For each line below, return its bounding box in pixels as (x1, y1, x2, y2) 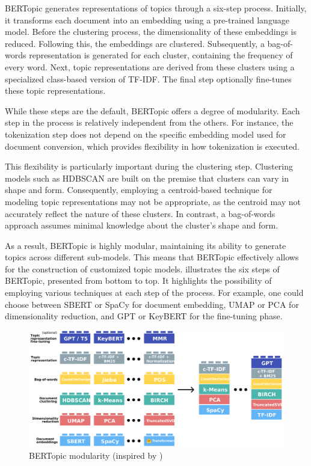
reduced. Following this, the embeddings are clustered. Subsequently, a (5, 37, 265, 49)
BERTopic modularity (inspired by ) (29, 449, 163, 461)
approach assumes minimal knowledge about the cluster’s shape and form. (5, 219, 279, 231)
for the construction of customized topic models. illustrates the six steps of (5, 262, 280, 275)
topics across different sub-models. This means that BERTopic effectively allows (5, 251, 299, 263)
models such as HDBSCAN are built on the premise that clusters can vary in (5, 171, 289, 184)
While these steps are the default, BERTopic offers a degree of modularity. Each (5, 104, 300, 117)
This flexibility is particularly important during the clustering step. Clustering (5, 160, 294, 173)
